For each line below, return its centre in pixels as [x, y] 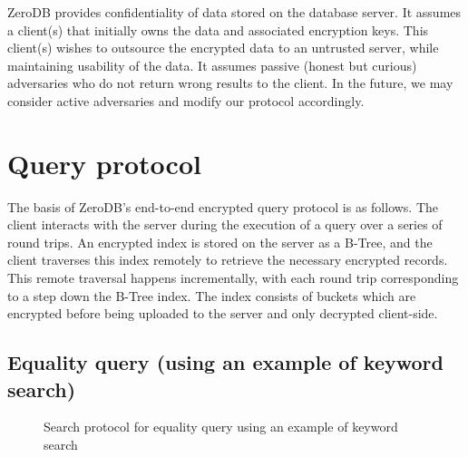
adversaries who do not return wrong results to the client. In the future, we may [230, 83]
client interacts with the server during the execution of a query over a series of [225, 224]
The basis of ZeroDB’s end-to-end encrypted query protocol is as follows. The [223, 206]
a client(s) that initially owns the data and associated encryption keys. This [218, 29]
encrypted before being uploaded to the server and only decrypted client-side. [223, 313]
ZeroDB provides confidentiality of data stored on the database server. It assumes [234, 12]
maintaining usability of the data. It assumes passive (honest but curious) [212, 65]
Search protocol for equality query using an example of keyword [221, 427]
